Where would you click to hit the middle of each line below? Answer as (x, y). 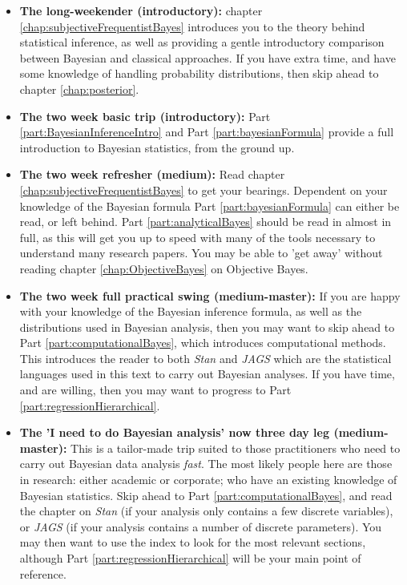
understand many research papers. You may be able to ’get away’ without (201, 253)
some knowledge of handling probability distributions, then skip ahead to (199, 73)
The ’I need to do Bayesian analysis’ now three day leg (175, 432)
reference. (43, 573)
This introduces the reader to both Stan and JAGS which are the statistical (206, 358)
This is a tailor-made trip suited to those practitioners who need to (236, 448)
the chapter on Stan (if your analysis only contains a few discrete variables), (206, 511)
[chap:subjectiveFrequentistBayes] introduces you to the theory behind (192, 26)
